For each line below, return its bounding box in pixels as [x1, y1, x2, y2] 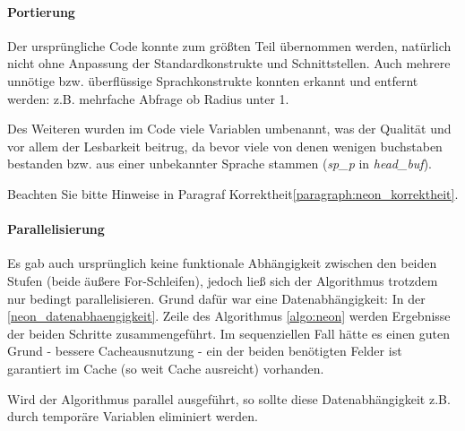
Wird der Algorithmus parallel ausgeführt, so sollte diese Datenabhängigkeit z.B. [7, 389, 451, 408]
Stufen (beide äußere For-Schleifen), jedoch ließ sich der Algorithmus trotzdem [7, 271, 438, 289]
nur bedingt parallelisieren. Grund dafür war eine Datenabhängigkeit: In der [7, 289, 426, 307]
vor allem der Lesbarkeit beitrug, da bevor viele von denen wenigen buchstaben [7, 136, 443, 155]
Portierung [7, 2, 75, 21]
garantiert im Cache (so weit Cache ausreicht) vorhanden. [7, 358, 324, 377]
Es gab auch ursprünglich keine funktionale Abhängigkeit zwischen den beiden [7, 254, 437, 272]
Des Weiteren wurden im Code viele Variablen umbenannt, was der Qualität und [7, 119, 452, 138]
